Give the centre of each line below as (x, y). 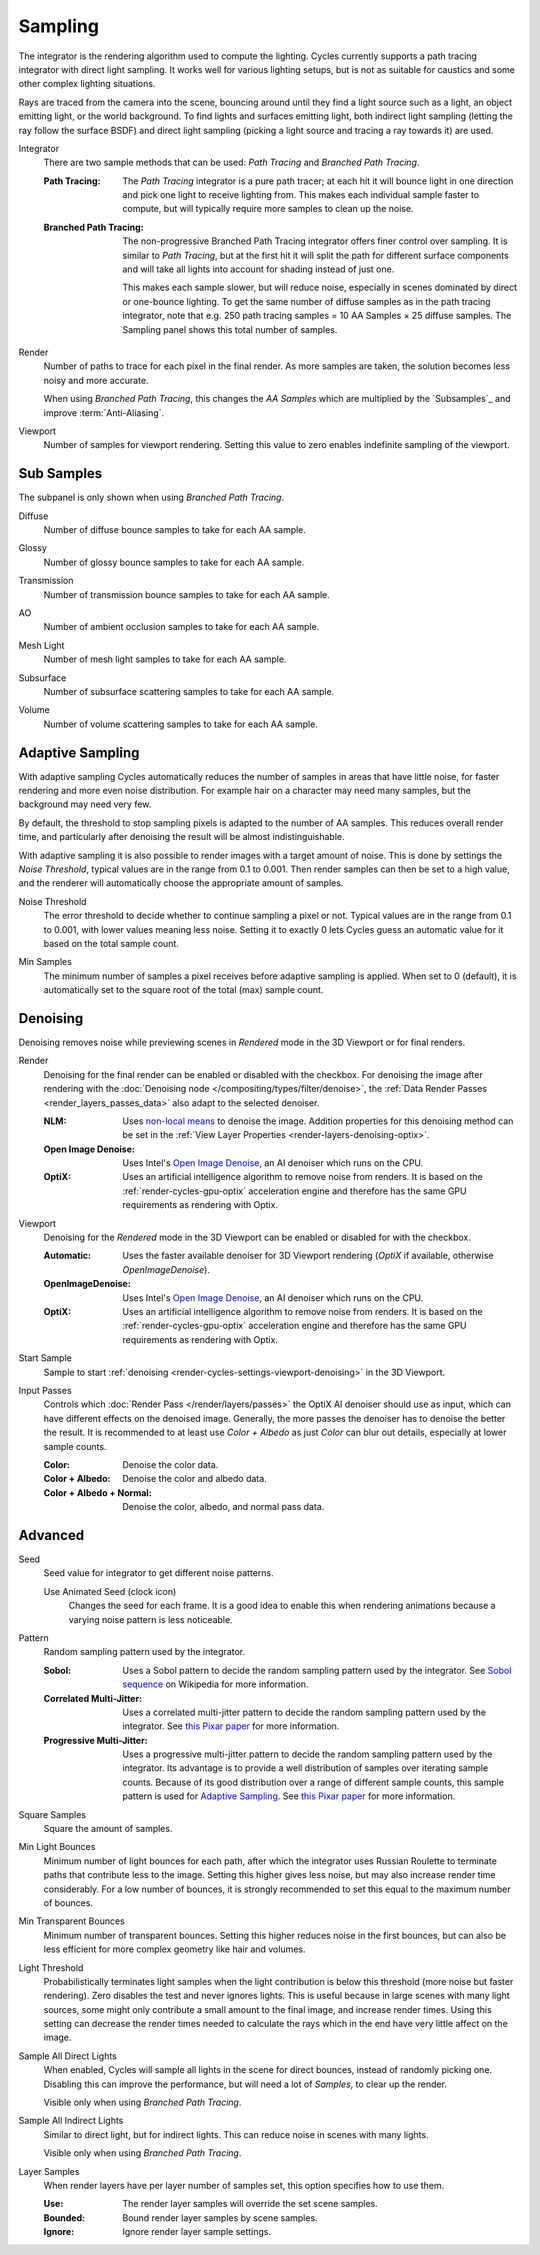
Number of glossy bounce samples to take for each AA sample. (174, 562)
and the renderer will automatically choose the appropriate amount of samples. (181, 883)
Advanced (51, 1535)
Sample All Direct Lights (67, 2056)
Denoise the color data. (170, 1464)
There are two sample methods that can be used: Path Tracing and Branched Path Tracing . (231, 162)
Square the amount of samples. (108, 1829)
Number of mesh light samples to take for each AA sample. (165, 659)
